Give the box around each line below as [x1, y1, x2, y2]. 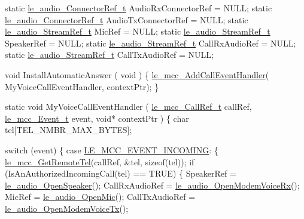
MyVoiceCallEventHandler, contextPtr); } [5, 80, 159, 92]
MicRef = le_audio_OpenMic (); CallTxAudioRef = [5, 190, 196, 203]
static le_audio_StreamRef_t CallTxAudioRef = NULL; [5, 48, 214, 61]
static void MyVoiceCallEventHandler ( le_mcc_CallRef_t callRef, [5, 100, 252, 113]
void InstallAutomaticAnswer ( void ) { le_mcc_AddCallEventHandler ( [5, 68, 269, 81]
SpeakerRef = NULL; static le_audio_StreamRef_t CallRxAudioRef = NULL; [5, 36, 296, 49]
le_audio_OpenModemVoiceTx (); [5, 202, 129, 214]
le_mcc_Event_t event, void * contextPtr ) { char [5, 112, 189, 124]
